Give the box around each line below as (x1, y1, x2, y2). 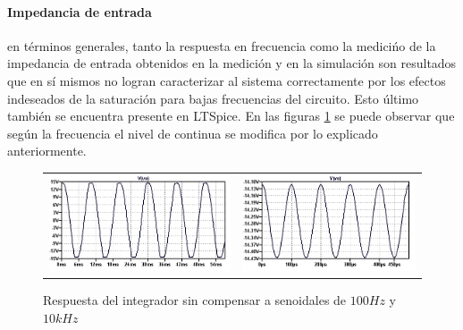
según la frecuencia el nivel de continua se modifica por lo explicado (7, 123, 378, 142)
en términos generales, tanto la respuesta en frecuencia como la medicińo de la (7, 36, 436, 55)
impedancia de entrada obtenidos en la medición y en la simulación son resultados (7, 54, 457, 72)
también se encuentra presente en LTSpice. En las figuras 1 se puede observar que (7, 106, 455, 125)
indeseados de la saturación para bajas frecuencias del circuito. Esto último (7, 89, 419, 107)
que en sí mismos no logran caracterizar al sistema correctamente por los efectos (7, 71, 446, 89)
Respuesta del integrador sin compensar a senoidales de (43, 291, 347, 309)
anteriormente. (7, 141, 87, 160)
